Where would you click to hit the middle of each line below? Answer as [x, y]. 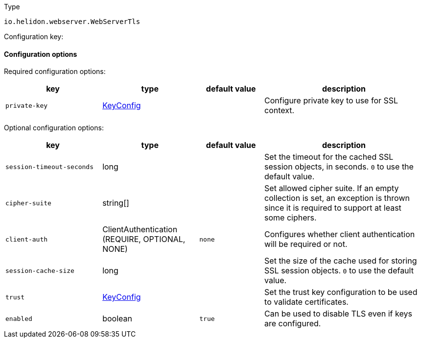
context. [280, 110]
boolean [117, 319]
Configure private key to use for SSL [331, 101]
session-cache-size [40, 270]
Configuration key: [34, 37]
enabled [19, 318]
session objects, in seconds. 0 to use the [339, 167]
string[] [116, 203]
